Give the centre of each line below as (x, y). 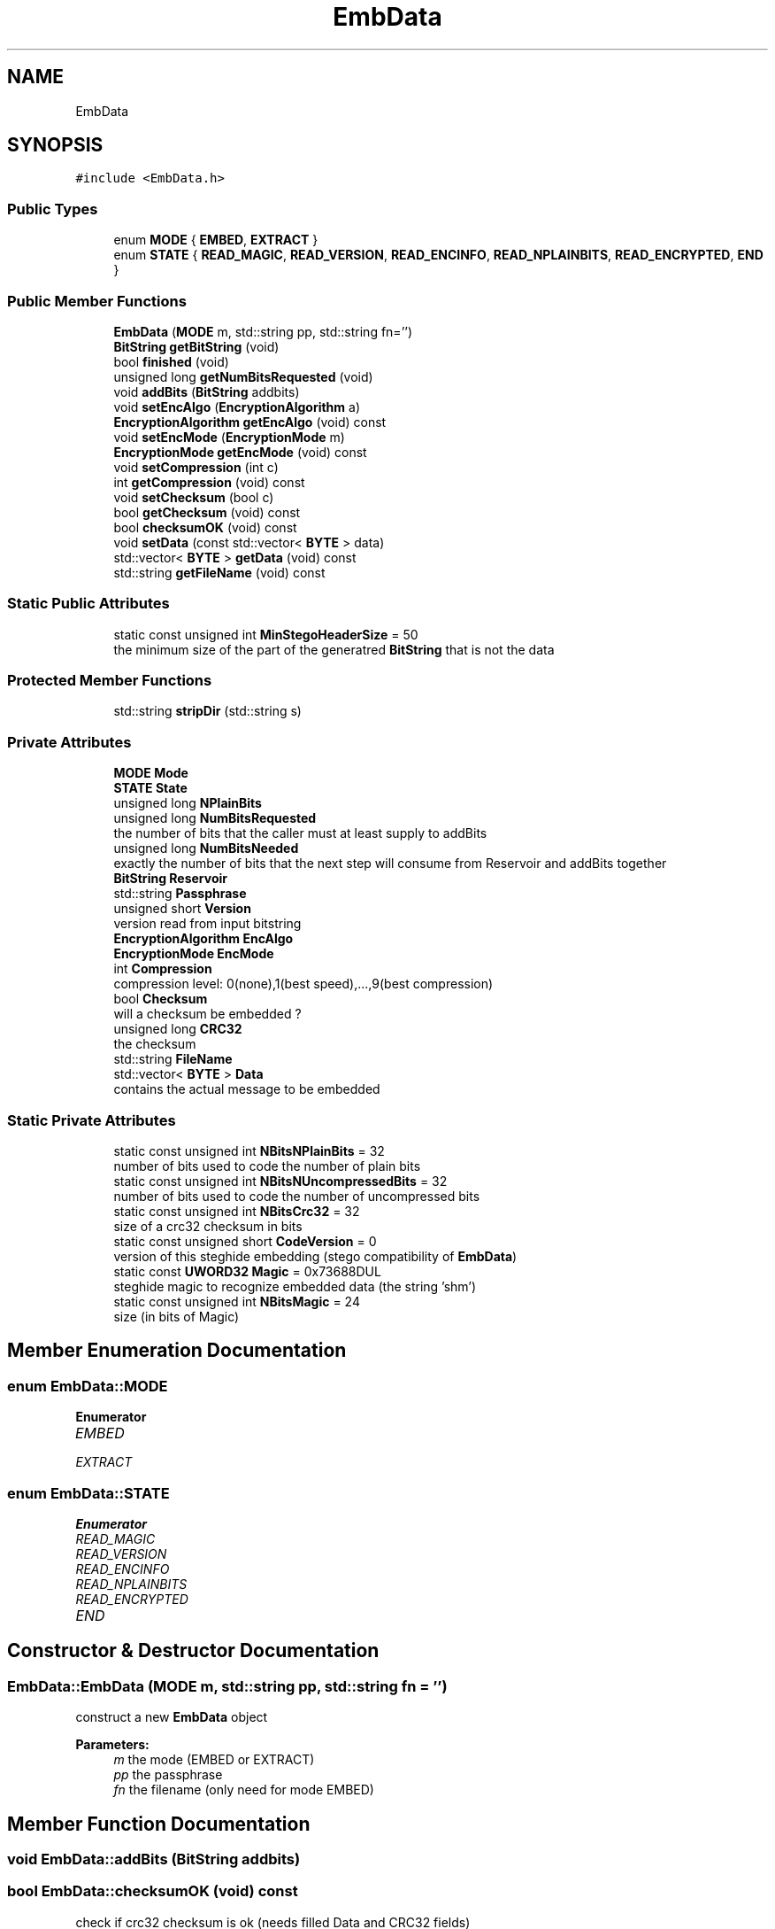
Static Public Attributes (88, 604)
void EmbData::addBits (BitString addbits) (154, 1859)
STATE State (150, 788)
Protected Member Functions (110, 681)
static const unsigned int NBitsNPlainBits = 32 (249, 1150)
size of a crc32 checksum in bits (208, 1226)
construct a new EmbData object (172, 1717)
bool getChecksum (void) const (207, 512)
